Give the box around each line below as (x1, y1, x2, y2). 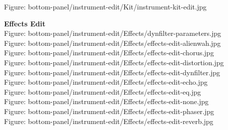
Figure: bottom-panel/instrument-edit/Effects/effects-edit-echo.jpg (4, 77, 208, 87)
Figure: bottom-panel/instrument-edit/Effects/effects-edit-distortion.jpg (4, 57, 224, 67)
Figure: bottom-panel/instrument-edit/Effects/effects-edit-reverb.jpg (4, 116, 213, 126)
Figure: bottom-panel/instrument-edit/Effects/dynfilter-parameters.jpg (4, 28, 221, 38)
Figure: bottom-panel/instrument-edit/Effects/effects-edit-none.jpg (4, 96, 209, 107)
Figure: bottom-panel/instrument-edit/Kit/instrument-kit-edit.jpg (4, 1, 206, 11)
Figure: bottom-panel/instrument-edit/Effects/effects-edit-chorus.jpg (4, 47, 214, 58)
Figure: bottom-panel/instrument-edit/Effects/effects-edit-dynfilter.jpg (4, 67, 220, 77)
